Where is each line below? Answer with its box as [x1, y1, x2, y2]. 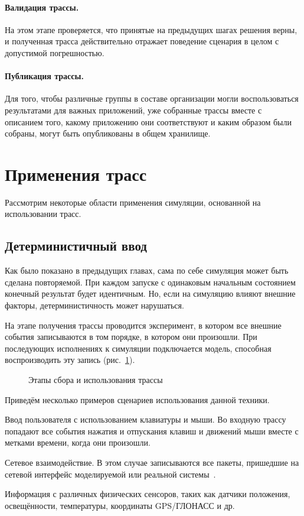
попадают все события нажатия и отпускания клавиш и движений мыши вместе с [5, 424, 299, 437]
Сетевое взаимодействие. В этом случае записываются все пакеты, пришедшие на [5, 456, 299, 468]
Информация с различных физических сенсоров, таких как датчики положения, [5, 488, 290, 500]
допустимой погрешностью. [5, 46, 104, 59]
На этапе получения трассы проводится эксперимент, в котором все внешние [5, 319, 282, 331]
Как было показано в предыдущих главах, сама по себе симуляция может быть [5, 264, 289, 277]
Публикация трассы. [5, 70, 84, 82]
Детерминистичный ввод [5, 236, 147, 255]
